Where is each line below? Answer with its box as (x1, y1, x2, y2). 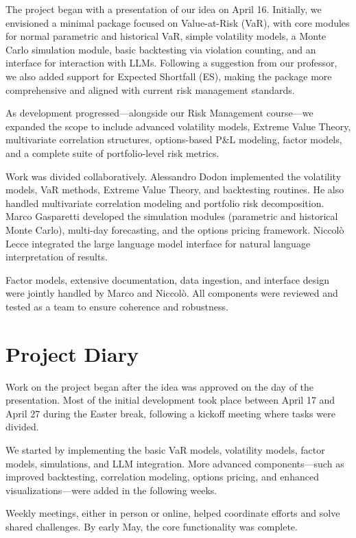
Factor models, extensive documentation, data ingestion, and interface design (5, 272, 329, 286)
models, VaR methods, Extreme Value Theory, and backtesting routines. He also (5, 182, 344, 197)
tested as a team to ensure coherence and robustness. (5, 299, 228, 313)
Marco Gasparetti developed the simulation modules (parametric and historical (5, 209, 338, 223)
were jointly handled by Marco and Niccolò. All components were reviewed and (5, 286, 338, 300)
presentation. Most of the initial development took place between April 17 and (5, 393, 335, 407)
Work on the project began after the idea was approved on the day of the (5, 379, 314, 393)
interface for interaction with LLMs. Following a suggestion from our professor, (5, 56, 337, 70)
